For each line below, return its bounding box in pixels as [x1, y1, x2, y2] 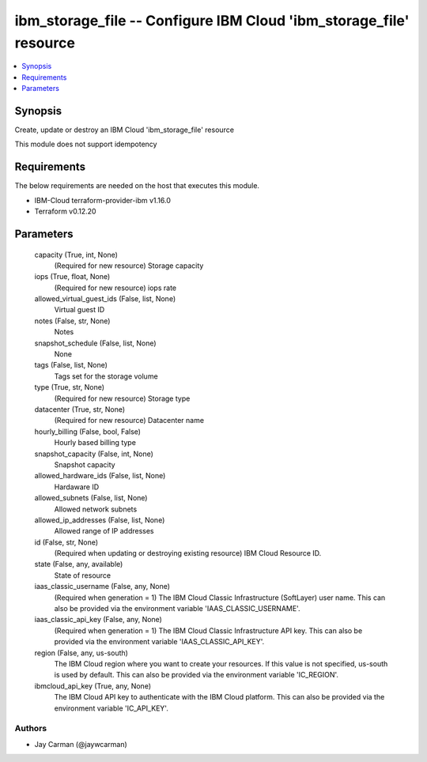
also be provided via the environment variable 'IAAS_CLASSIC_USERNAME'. [54, 604, 300, 613]
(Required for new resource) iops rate [54, 283, 177, 292]
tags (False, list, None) [34, 360, 108, 370]
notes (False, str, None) [34, 316, 111, 326]
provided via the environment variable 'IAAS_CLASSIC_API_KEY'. [54, 637, 265, 647]
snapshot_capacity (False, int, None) [34, 449, 154, 458]
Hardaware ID [54, 482, 100, 492]
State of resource [54, 570, 111, 580]
